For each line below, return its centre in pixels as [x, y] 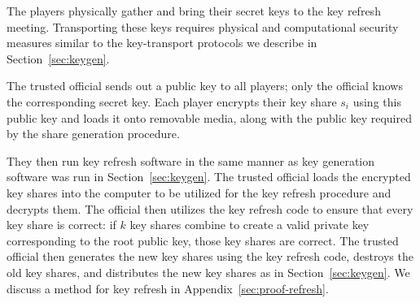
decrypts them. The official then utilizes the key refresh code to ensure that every [210, 208]
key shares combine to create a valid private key [249, 225]
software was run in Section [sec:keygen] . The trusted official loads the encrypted [209, 177]
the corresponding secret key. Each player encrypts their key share [172, 101]
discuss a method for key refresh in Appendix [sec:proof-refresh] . [168, 288]
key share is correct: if [61, 225]
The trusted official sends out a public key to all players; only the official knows [205, 86]
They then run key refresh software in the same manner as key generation [191, 160]
